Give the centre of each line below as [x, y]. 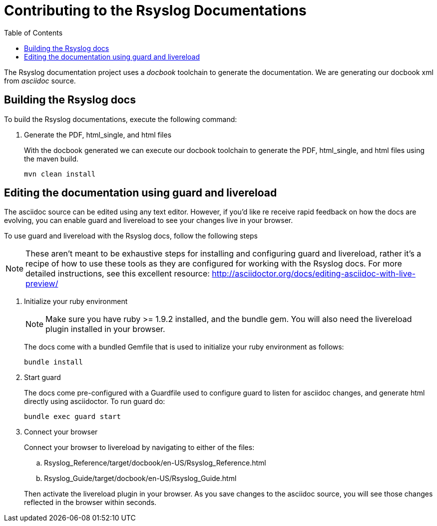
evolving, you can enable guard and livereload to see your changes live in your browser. [149, 220]
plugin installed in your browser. [105, 329]
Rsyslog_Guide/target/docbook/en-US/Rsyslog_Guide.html [140, 478]
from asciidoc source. [40, 80]
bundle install [54, 362]
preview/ [42, 284]
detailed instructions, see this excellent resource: [118, 274]
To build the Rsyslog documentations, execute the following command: [121, 119]
